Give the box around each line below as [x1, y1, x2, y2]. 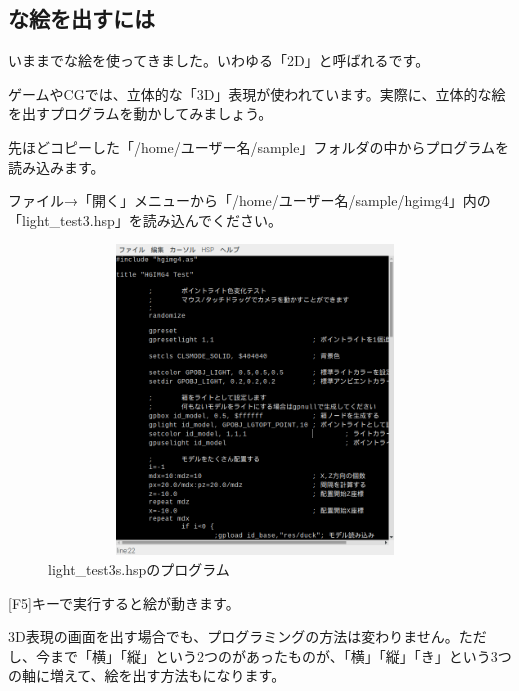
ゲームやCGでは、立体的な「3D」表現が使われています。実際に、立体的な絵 [8, 83, 506, 104]
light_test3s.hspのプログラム [48, 558, 230, 579]
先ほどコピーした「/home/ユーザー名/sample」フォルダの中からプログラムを [8, 136, 510, 157]
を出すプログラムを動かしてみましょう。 [8, 103, 273, 124]
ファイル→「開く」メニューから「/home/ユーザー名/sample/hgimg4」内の [8, 190, 491, 211]
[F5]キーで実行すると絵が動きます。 [8, 592, 240, 613]
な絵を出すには [8, 3, 155, 34]
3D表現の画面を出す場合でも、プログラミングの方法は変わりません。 [8, 626, 459, 647]
